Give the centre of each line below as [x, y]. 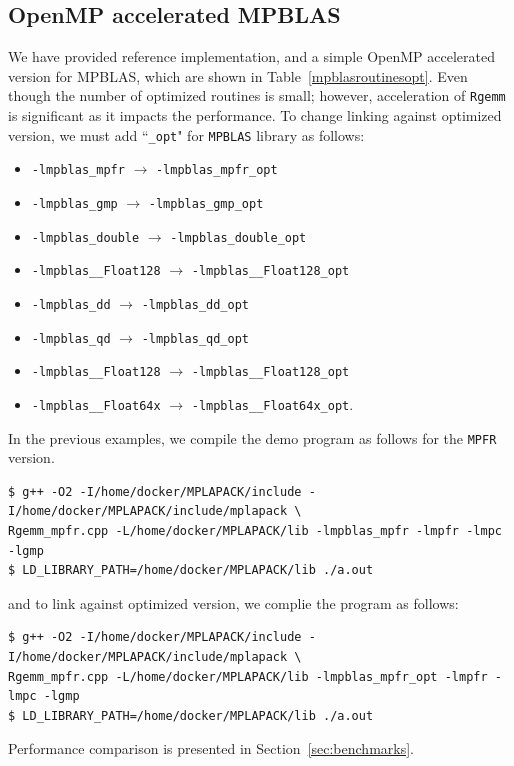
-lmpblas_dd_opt [195, 304]
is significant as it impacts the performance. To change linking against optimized [255, 115]
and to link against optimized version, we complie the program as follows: [233, 602]
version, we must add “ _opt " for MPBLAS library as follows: [186, 134]
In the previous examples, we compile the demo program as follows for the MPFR [252, 437]
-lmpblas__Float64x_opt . [272, 403]
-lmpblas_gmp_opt [206, 203]
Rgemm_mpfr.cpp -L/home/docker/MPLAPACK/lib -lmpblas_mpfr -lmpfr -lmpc [255, 530]
